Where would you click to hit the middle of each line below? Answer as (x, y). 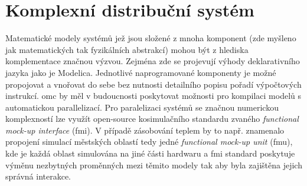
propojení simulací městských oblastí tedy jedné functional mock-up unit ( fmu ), (149, 142)
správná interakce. (38, 176)
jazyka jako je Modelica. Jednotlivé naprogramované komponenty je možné (141, 72)
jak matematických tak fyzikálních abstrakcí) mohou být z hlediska (127, 49)
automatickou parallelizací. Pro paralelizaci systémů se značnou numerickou (142, 107)
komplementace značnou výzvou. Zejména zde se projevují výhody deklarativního (153, 61)
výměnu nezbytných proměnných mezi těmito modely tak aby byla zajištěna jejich (154, 165)
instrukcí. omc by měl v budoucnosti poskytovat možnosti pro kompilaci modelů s (153, 96)
